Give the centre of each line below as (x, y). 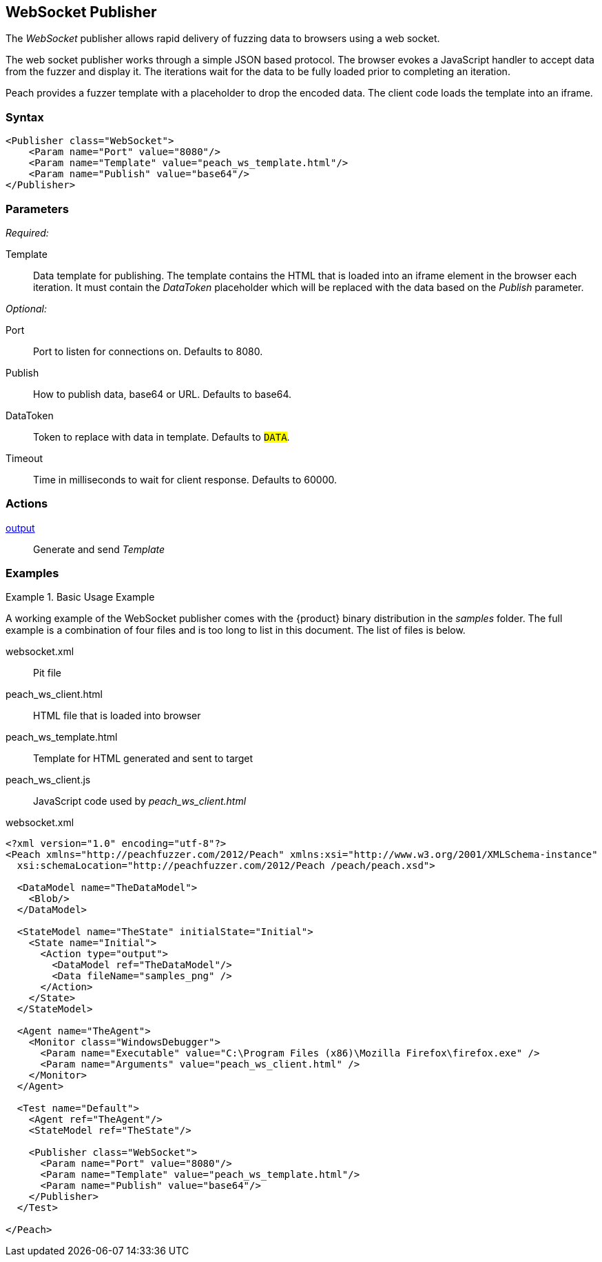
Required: (27, 232)
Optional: (26, 308)
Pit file (47, 673)
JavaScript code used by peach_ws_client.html (140, 801)
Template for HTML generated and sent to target (143, 759)
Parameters (37, 209)
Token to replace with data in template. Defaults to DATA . (162, 437)
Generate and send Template (99, 549)
